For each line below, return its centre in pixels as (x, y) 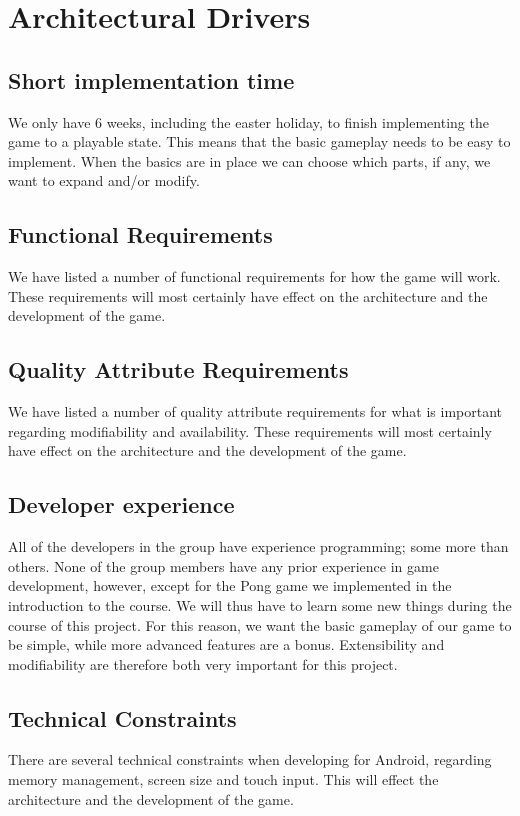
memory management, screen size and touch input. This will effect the (223, 779)
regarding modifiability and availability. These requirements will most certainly (250, 430)
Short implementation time (151, 79)
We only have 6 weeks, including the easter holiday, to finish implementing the (248, 121)
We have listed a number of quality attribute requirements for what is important (255, 411)
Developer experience (121, 504)
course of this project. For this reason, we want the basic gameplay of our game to (260, 624)
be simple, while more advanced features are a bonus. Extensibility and (226, 644)
